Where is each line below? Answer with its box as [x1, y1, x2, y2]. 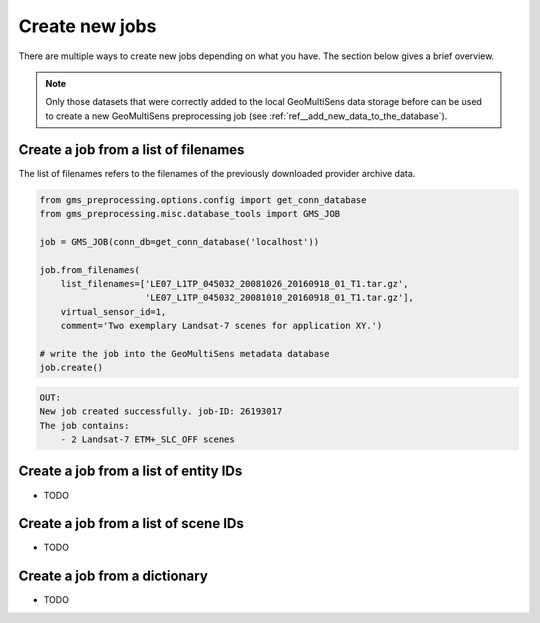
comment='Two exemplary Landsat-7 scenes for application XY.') [60, 320, 383, 332]
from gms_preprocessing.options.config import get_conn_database [39, 194, 367, 205]
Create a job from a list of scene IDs [18, 515, 244, 532]
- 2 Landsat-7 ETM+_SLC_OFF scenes [60, 434, 235, 445]
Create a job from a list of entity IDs [18, 463, 243, 480]
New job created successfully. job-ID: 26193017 [39, 406, 283, 417]
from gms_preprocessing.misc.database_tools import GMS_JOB [39, 208, 341, 219]
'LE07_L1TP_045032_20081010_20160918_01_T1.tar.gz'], [145, 292, 415, 304]
